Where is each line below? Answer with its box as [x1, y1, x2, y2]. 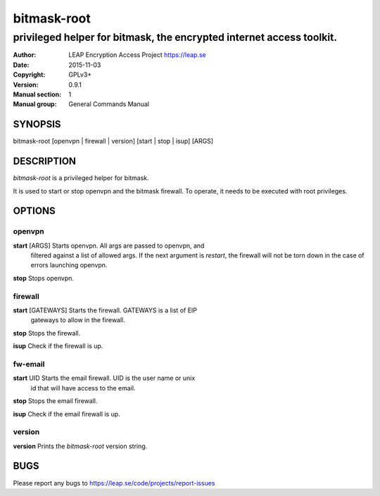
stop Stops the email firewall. [13, 397, 98, 405]
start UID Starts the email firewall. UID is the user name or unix [13, 374, 196, 383]
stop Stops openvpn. [13, 274, 74, 282]
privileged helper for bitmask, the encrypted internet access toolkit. [13, 31, 338, 44]
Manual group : [13, 100, 57, 108]
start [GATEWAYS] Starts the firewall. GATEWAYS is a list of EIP [13, 306, 197, 314]
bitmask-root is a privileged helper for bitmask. [13, 174, 149, 182]
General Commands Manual [68, 100, 149, 108]
